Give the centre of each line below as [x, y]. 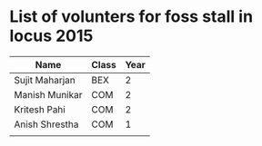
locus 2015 [51, 36]
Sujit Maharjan [45, 80]
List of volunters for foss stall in [131, 17]
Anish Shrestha [46, 124]
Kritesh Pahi [40, 109]
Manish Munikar [48, 94]
